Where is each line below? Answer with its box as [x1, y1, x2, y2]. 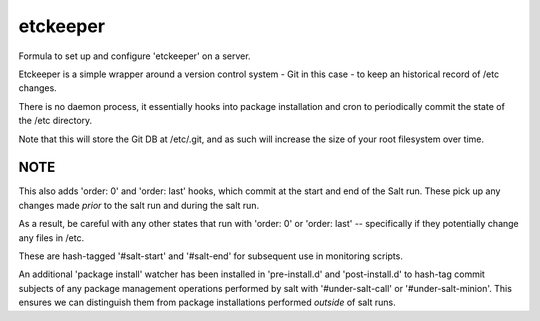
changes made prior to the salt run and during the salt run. [18, 199, 260, 211]
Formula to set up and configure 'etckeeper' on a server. [18, 50, 251, 62]
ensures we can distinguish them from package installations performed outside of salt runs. [18, 296, 397, 309]
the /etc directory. [18, 115, 93, 127]
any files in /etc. [18, 231, 85, 244]
